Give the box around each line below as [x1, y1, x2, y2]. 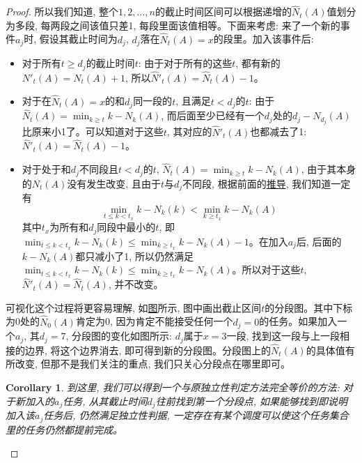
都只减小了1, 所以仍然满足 [75, 248, 194, 263]
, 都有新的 [235, 56, 281, 70]
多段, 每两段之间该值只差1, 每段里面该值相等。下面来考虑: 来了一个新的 [15, 17, 340, 32]
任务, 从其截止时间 [63, 393, 148, 408]
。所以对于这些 [232, 262, 301, 277]
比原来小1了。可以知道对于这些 [22, 124, 164, 139]
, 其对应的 [166, 124, 212, 139]
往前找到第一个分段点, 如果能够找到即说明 [155, 393, 347, 408]
